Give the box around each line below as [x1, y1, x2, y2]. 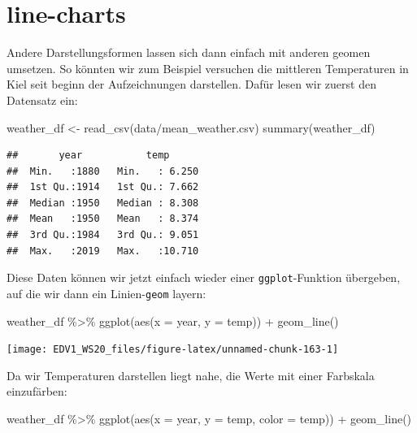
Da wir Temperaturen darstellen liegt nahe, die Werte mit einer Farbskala [7, 366, 375, 383]
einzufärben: [7, 383, 67, 400]
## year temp [7, 149, 170, 162]
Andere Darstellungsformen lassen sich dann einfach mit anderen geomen [7, 44, 371, 61]
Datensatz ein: [7, 91, 78, 108]
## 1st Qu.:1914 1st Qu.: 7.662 [7, 181, 199, 193]
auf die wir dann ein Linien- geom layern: [7, 284, 206, 301]
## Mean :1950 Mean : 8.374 [7, 213, 199, 225]
